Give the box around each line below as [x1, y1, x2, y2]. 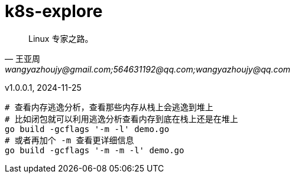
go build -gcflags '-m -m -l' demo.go [5, 145, 184, 155]
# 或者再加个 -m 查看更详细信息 [5, 135, 134, 145]
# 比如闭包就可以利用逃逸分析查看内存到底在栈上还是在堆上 [5, 114, 238, 124]
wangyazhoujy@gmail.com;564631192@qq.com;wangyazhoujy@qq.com [5, 64, 291, 74]
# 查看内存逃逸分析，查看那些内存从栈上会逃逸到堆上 [5, 102, 213, 112]
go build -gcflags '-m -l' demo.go [5, 124, 170, 134]
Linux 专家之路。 [28, 33, 93, 44]
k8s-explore [5, 1, 103, 21]
